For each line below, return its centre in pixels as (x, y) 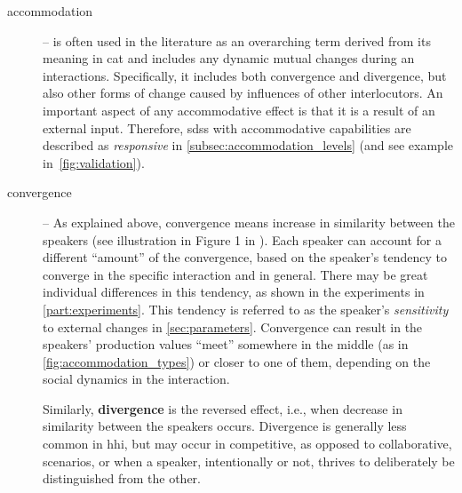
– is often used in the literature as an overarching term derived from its (237, 40)
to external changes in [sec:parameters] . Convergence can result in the (233, 326)
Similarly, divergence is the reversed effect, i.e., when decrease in (223, 408)
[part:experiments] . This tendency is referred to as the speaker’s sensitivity (246, 309)
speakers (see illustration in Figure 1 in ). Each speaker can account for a (242, 239)
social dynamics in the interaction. (136, 379)
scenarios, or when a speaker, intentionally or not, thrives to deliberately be (249, 461)
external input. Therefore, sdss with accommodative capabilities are (227, 127)
